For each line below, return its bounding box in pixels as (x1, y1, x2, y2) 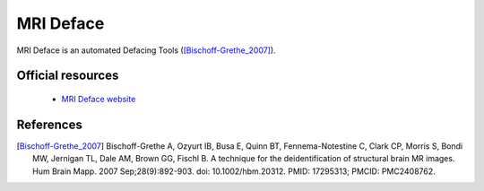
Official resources (16, 68, 119, 83)
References (16, 117, 82, 132)
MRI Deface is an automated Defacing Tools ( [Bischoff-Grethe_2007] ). (16, 45, 277, 56)
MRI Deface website (61, 93, 136, 104)
